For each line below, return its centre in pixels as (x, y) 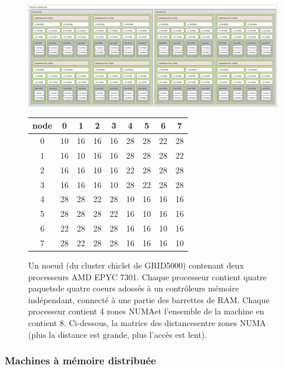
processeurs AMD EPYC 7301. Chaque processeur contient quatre (147, 276)
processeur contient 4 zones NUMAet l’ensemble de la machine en (146, 311)
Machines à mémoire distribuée (80, 360)
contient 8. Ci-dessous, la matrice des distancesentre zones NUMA (147, 322)
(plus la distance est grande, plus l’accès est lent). (118, 334)
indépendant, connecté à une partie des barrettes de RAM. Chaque (149, 299)
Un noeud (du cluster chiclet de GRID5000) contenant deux (136, 265)
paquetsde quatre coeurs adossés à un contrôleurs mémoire (134, 288)
